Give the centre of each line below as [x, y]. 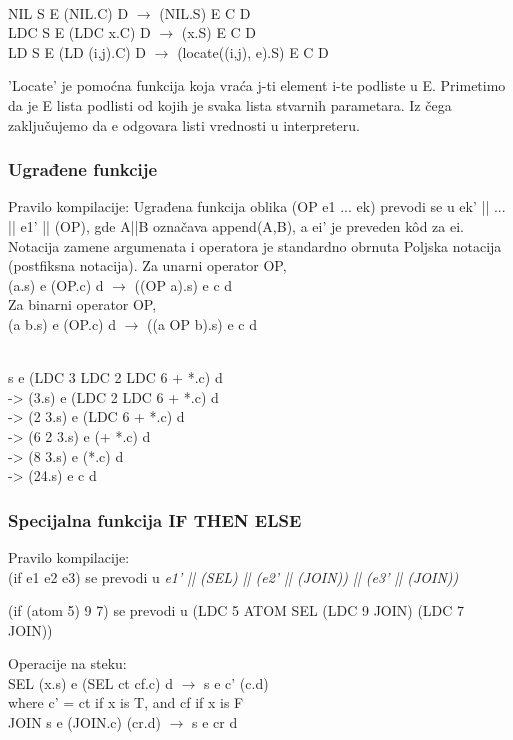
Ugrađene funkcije [83, 169]
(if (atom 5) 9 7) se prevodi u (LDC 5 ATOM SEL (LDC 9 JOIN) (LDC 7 [236, 610]
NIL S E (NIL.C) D [68, 12]
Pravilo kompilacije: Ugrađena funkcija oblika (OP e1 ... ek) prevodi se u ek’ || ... [257, 206]
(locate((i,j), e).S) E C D [253, 51]
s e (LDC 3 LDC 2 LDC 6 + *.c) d [115, 377]
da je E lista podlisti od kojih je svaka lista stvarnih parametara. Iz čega [230, 104]
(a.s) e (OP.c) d [56, 284]
